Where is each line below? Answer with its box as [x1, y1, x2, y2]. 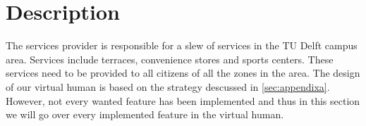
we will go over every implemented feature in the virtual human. [6, 107, 284, 122]
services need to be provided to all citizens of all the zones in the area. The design [6, 65, 360, 80]
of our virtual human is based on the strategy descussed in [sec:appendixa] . [6, 79, 330, 94]
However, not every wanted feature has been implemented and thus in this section [6, 93, 360, 108]
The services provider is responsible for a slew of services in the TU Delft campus [6, 38, 358, 53]
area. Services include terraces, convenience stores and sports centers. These [6, 51, 334, 66]
